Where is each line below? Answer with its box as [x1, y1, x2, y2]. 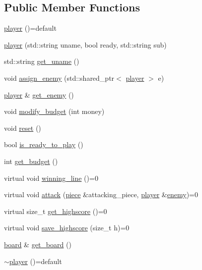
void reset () [4, 122, 41, 133]
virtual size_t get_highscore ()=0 [4, 206, 107, 216]
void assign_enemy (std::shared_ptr [4, 72, 115, 83]
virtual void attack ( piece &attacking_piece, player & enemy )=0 [4, 189, 198, 200]
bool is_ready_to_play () [4, 139, 83, 150]
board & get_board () [4, 239, 71, 249]
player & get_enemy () [4, 89, 74, 100]
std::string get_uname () [4, 56, 79, 66]
